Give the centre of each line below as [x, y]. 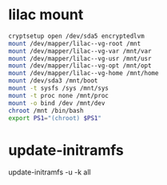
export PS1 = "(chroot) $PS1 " [55, 118]
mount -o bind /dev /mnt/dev [57, 103]
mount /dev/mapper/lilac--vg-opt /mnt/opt [80, 66]
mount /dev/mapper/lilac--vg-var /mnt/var [80, 51]
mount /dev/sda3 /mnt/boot [53, 81]
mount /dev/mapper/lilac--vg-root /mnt [75, 43]
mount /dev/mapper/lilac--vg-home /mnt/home [83, 74]
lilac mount [46, 15]
